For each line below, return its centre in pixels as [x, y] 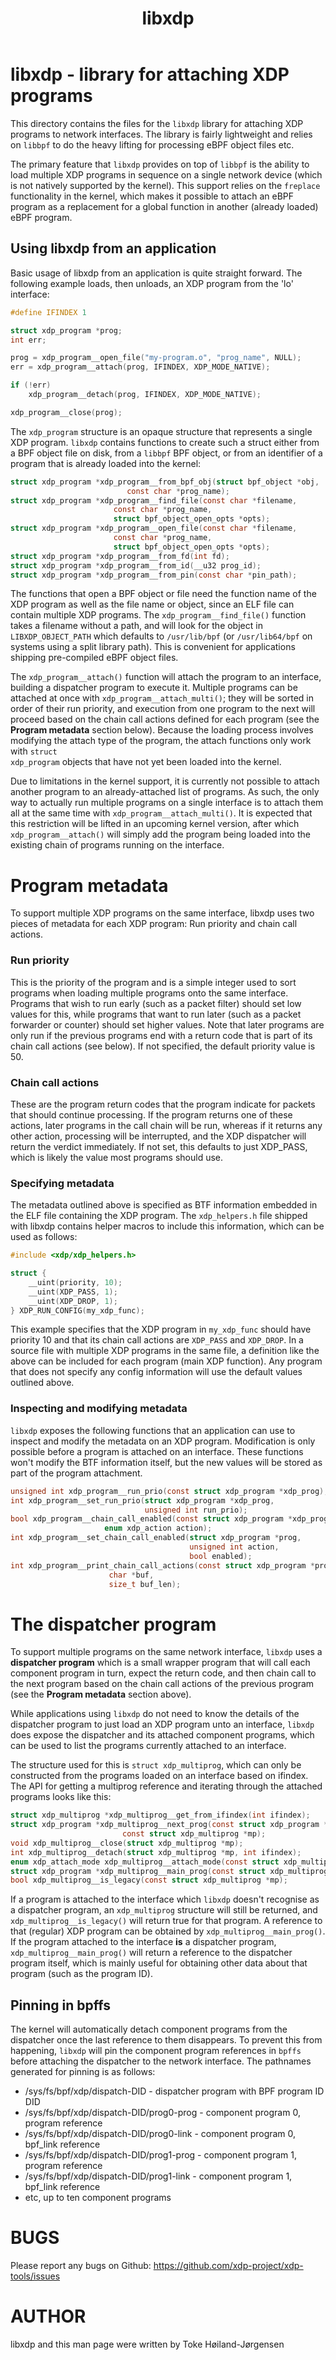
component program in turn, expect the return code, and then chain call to [163, 1673]
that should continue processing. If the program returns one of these [151, 1114]
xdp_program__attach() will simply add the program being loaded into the [160, 834]
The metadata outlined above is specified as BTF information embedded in [164, 1205]
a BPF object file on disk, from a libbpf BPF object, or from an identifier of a [166, 453]
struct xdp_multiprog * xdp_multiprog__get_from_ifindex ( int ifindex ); [160, 1815]
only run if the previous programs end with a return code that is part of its [161, 1035]
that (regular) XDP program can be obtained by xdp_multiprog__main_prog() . [168, 1931]
